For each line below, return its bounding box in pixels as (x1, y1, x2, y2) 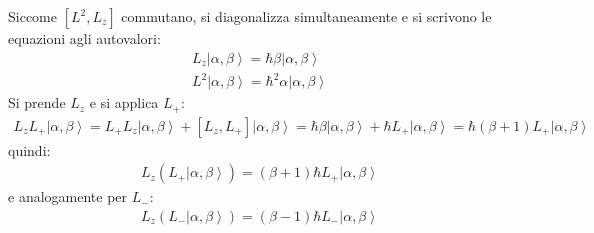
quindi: (8, 139, 51, 160)
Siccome (8, 6, 57, 26)
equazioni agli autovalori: (8, 28, 161, 48)
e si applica (89, 92, 159, 113)
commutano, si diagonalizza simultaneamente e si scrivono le (121, 6, 492, 26)
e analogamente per (8, 186, 128, 207)
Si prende (8, 92, 66, 113)
